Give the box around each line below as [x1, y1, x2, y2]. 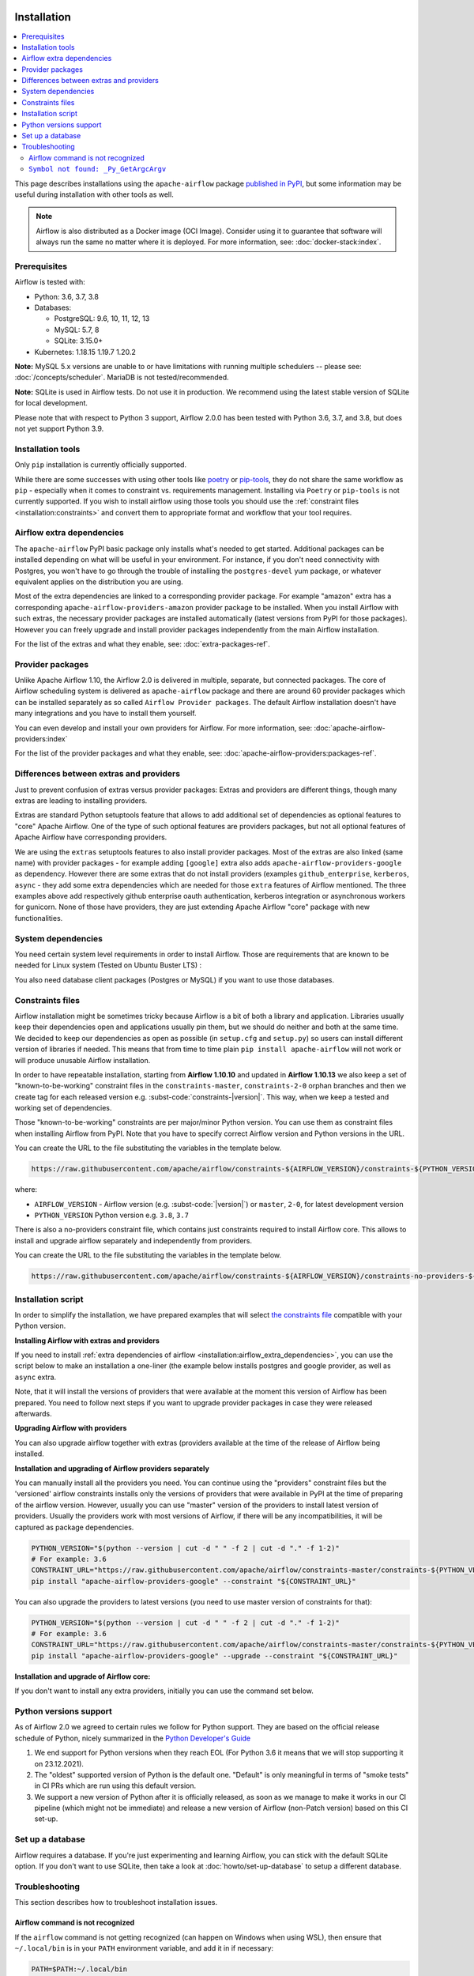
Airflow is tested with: [14, 277, 86, 287]
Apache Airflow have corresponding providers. [14, 832, 167, 842]
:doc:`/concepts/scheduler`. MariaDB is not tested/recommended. [14, 372, 229, 383]
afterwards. [14, 1409, 52, 1418]
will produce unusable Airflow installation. [14, 1055, 151, 1065]
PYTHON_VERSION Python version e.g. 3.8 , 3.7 [34, 1210, 190, 1220]
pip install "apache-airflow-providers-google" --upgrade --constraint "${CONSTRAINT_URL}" [31, 1651, 398, 1660]
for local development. [14, 398, 88, 408]
